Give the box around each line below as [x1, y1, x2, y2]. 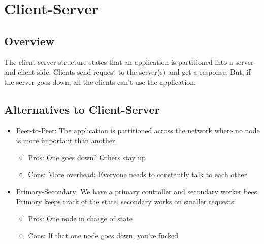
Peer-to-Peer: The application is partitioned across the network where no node [16, 125, 260, 135]
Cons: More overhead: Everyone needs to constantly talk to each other [28, 169, 247, 180]
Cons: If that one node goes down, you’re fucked [28, 230, 178, 240]
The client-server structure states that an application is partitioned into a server [4, 56, 254, 67]
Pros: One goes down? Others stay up [28, 152, 146, 162]
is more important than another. [16, 135, 117, 146]
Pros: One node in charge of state [28, 213, 133, 224]
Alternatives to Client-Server [4, 101, 160, 117]
